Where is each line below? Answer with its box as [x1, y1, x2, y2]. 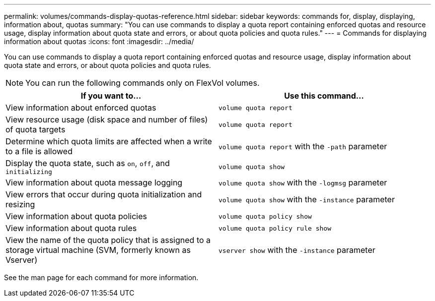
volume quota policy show [218, 212, 312, 220]
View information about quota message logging [5, 178, 183, 187]
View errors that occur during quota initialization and [5, 189, 202, 199]
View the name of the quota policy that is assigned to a [5, 235, 211, 245]
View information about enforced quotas [5, 103, 156, 113]
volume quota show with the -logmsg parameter [218, 178, 387, 187]
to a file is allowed [5, 146, 72, 156]
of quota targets [5, 124, 66, 134]
